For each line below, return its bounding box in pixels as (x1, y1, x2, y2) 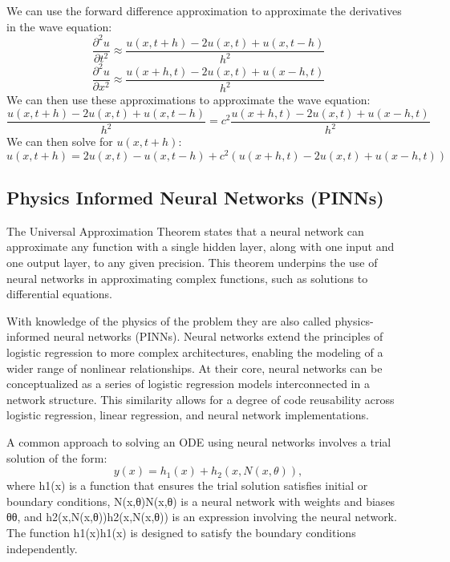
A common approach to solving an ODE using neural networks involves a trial (6, 434, 391, 450)
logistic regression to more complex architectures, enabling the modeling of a (6, 344, 383, 361)
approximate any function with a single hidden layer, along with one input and (6, 238, 395, 255)
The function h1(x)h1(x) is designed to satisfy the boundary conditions (6, 524, 356, 540)
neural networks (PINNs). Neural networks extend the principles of (53, 328, 383, 345)
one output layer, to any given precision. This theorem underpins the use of (6, 254, 378, 271)
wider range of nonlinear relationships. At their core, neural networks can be (6, 359, 383, 376)
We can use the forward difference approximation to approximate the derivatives (6, 2, 402, 18)
